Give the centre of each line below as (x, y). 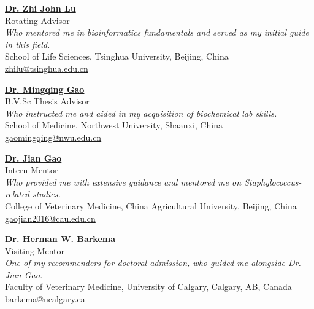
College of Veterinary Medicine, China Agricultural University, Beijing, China (151, 205)
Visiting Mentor (35, 250)
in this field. (28, 44)
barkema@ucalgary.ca (45, 299)
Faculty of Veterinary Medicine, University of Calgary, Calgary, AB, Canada (148, 287)
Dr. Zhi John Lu (40, 8)
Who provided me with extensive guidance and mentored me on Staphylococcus (152, 182)
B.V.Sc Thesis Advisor (47, 101)
